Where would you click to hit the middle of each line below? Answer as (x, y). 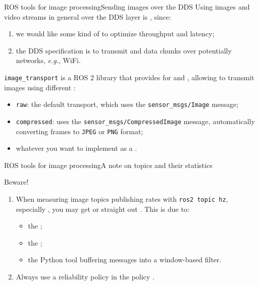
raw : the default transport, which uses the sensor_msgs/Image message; (127, 104)
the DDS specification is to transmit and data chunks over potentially (124, 50)
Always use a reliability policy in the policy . (85, 276)
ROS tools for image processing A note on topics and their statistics (108, 165)
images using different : (40, 87)
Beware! (16, 182)
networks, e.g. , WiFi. (48, 60)
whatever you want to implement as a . (76, 148)
